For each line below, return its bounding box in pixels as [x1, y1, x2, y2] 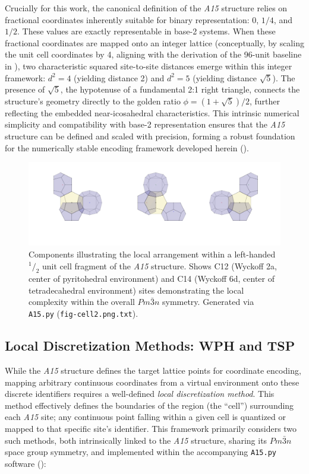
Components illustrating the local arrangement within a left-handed [29, 247, 276, 260]
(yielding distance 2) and [74, 71, 165, 84]
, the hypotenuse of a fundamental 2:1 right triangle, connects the [60, 83, 300, 96]
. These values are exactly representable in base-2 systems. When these [17, 25, 276, 37]
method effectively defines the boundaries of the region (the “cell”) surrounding [5, 399, 294, 411]
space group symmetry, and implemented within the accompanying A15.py [5, 446, 276, 458]
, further [249, 94, 280, 107]
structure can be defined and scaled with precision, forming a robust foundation [5, 129, 295, 142]
